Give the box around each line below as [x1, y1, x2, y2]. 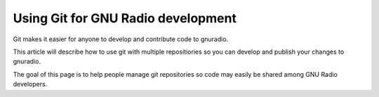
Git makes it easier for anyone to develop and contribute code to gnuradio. [13, 35, 229, 43]
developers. [13, 80, 48, 89]
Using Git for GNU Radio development [13, 10, 237, 26]
